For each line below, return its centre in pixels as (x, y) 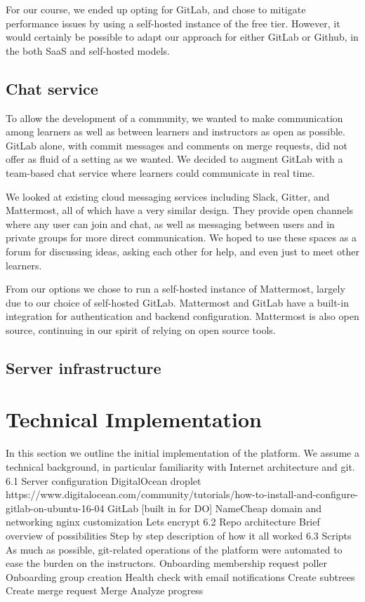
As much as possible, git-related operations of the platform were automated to (174, 549)
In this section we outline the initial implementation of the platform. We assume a (182, 453)
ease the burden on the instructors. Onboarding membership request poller (167, 563)
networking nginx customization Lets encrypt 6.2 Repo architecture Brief (163, 522)
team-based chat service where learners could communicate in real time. (160, 172)
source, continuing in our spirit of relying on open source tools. (141, 329)
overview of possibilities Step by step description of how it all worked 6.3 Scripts (179, 535)
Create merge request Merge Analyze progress (105, 590)
